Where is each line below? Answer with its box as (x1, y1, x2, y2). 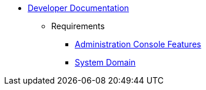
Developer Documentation (28, 3, 129, 13)
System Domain (75, 57, 136, 67)
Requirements (51, 21, 105, 31)
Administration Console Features (75, 39, 201, 49)
